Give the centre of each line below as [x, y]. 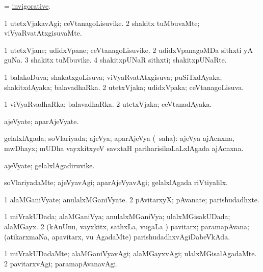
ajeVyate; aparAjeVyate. [42, 121]
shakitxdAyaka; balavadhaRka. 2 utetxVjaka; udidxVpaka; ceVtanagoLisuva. [124, 87]
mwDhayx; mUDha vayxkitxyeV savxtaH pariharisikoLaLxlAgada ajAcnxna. [124, 148]
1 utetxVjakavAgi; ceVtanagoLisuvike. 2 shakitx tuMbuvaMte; [102, 23]
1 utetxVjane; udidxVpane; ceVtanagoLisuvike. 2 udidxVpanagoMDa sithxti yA [128, 50]
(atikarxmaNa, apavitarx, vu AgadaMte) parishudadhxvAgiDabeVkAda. [117, 236]
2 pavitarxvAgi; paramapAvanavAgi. [61, 263]
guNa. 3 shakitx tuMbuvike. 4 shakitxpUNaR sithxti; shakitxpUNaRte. [115, 60]
